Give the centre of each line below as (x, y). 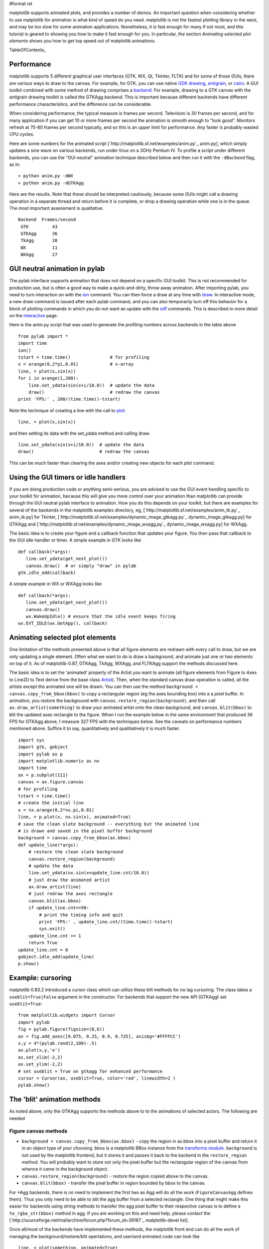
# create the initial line (51, 803)
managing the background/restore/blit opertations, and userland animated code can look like (104, 1236)
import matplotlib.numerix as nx (59, 761)
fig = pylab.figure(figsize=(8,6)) (62, 1029)
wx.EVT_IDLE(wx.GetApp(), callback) (63, 624)
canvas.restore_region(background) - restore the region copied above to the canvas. (115, 1176)
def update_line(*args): (48, 845)
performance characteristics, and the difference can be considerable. (80, 104)
